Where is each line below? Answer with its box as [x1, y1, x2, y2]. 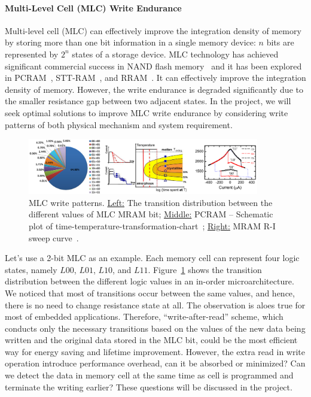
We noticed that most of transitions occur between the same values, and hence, [5, 286, 295, 299]
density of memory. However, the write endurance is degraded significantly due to [5, 83, 303, 95]
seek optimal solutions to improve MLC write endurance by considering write [5, 106, 288, 119]
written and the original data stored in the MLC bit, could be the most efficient [5, 334, 298, 346]
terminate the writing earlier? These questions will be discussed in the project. [5, 380, 292, 393]
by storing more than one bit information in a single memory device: [5, 36, 256, 49]
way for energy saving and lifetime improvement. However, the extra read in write [5, 345, 305, 357]
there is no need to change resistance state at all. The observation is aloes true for [5, 298, 306, 311]
